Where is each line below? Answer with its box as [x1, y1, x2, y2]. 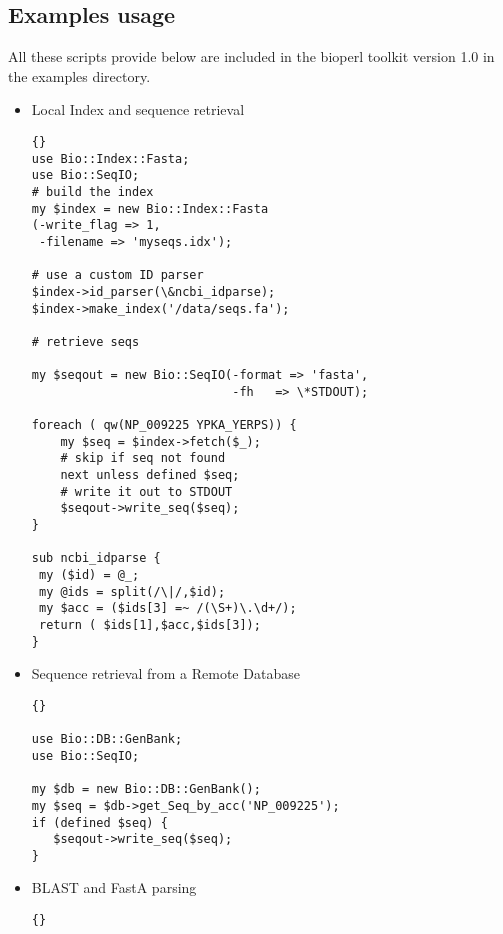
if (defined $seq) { [31, 815, 168, 830]
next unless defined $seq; [60, 468, 240, 483]
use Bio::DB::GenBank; [31, 732, 183, 747]
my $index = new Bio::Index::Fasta [31, 201, 269, 216]
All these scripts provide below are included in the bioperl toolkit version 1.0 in [8, 46, 495, 67]
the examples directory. [8, 65, 151, 86]
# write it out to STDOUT [60, 484, 233, 499]
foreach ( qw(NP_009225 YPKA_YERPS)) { [31, 418, 297, 433]
